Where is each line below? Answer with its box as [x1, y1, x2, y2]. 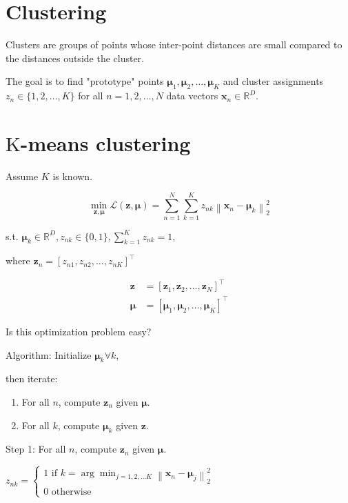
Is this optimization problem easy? [6, 324, 152, 338]
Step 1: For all [6, 442, 66, 456]
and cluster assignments [223, 74, 324, 88]
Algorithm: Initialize [6, 347, 92, 362]
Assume [6, 168, 39, 183]
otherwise [51, 487, 92, 497]
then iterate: [6, 371, 58, 386]
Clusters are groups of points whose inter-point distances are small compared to [6, 37, 342, 52]
